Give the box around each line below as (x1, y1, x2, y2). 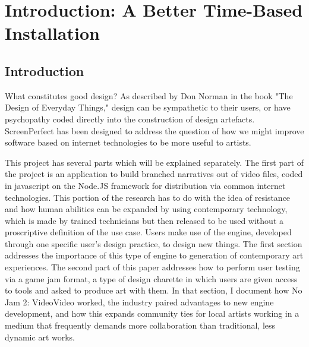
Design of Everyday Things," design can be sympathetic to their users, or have (5, 101, 291, 113)
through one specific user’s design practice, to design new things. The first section (5, 237, 302, 250)
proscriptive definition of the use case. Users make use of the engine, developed (5, 226, 292, 238)
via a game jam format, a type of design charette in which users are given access (5, 272, 298, 285)
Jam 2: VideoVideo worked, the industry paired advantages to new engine (5, 295, 274, 308)
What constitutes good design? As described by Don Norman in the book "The (5, 89, 293, 102)
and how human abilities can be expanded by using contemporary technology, (5, 203, 288, 215)
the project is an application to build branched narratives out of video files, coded (5, 168, 303, 180)
